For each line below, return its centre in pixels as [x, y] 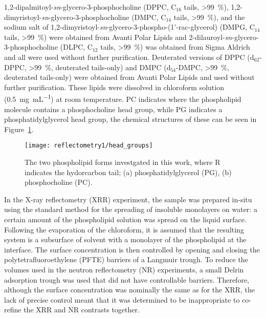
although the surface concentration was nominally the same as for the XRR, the [130, 290]
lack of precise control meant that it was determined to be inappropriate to [122, 299]
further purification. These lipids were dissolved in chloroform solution [114, 87]
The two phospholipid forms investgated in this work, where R [123, 162]
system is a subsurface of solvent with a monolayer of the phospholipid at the [125, 239]
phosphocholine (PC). [59, 182]
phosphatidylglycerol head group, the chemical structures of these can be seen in [130, 119]
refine [13, 310]
